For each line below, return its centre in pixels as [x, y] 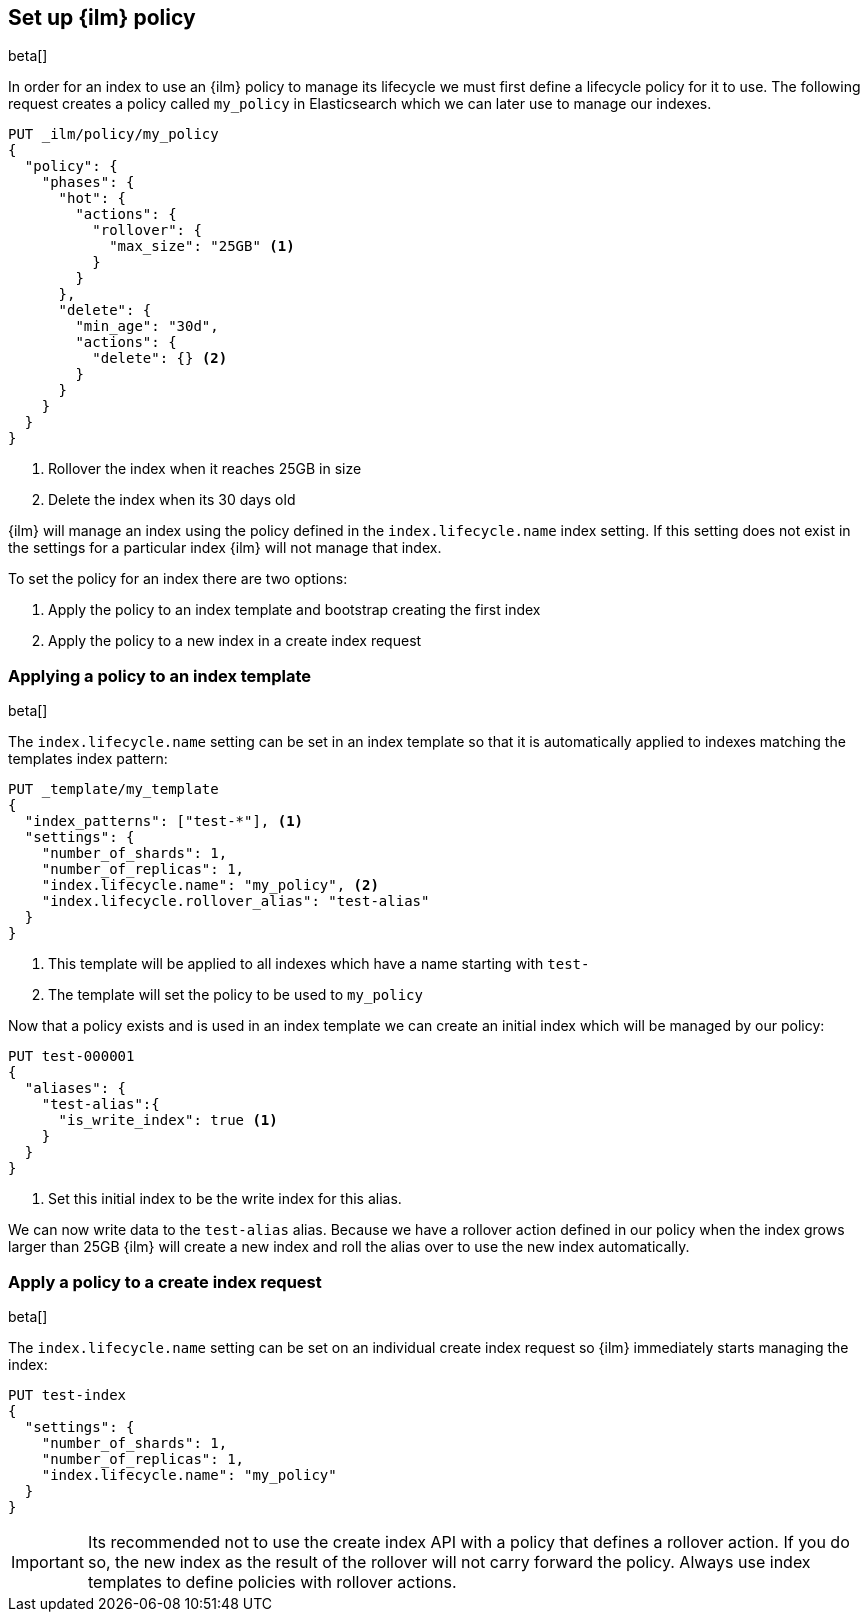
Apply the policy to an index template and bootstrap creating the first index [294, 610]
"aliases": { [75, 1088]
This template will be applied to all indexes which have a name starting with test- [319, 964]
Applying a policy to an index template [160, 675]
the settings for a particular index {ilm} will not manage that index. [225, 548]
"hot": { [92, 198]
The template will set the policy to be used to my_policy [235, 995]
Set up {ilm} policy [102, 17]
